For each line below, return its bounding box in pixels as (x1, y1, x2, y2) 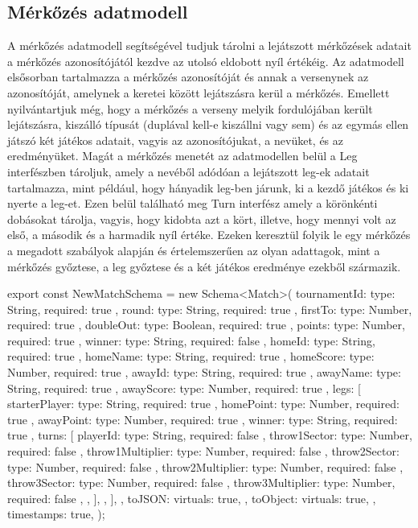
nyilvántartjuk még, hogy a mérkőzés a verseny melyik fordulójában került (7, 100, 373, 117)
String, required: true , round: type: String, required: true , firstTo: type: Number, (7, 300, 412, 317)
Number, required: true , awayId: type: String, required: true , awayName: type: (7, 364, 401, 381)
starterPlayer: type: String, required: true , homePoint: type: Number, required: (7, 395, 400, 412)
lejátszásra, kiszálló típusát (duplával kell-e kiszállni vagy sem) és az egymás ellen (7, 116, 409, 133)
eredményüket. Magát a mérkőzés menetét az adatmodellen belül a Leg (7, 147, 358, 164)
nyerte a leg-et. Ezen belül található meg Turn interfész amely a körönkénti (7, 195, 378, 212)
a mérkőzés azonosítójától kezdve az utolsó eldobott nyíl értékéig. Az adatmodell (7, 52, 404, 69)
